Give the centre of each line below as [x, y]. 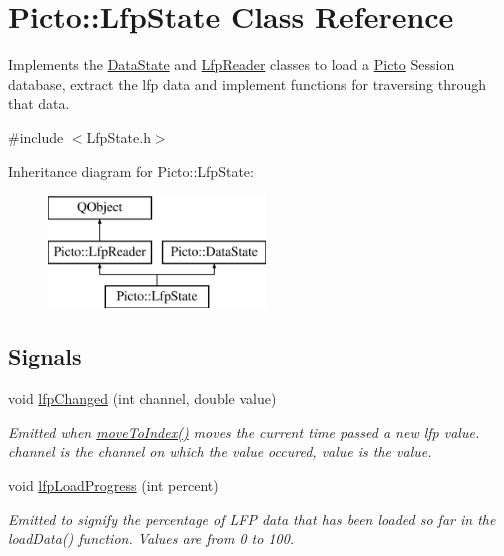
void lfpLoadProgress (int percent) [113, 485]
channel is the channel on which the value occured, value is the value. [220, 451]
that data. [39, 103]
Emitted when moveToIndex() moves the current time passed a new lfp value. [244, 431]
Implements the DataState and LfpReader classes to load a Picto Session [231, 64]
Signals [45, 356]
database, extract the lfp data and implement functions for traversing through [247, 83]
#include [36, 136]
